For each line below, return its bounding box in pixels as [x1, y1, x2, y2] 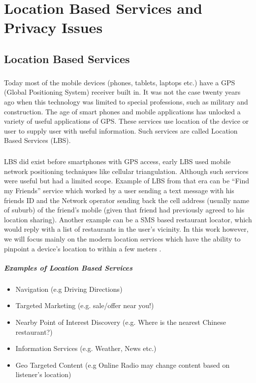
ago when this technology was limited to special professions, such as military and [4, 96, 248, 106]
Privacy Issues [4, 17, 103, 37]
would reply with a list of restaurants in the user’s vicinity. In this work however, [4, 224, 249, 234]
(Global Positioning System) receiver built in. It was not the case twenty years [4, 87, 241, 97]
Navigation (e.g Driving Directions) [15, 283, 123, 294]
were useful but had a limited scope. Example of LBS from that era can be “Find [4, 175, 250, 186]
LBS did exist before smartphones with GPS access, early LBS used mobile [4, 156, 231, 167]
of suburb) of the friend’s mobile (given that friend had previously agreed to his [4, 205, 245, 215]
